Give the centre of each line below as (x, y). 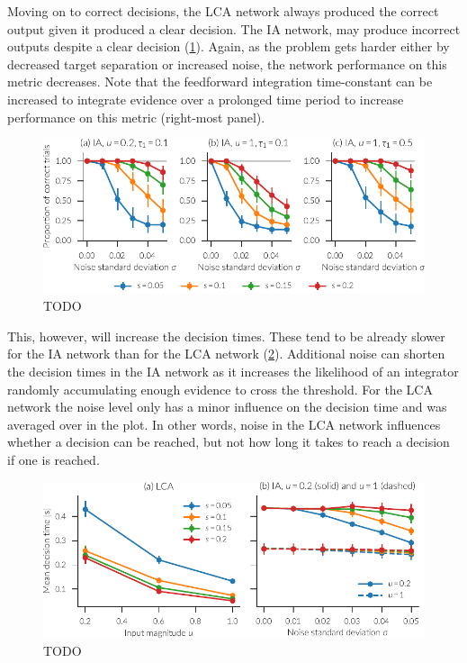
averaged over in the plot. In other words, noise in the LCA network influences (224, 424)
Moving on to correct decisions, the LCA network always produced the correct (223, 11)
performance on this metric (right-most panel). (136, 117)
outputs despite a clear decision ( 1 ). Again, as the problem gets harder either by (229, 46)
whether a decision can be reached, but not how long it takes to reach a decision (229, 442)
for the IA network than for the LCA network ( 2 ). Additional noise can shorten (226, 354)
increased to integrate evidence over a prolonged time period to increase (206, 99)
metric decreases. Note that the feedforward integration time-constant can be (220, 82)
